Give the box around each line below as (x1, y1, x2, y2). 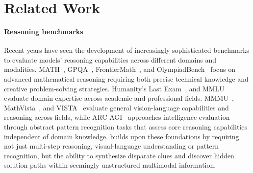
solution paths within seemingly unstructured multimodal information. (4, 160, 216, 170)
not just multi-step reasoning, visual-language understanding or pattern (4, 141, 219, 151)
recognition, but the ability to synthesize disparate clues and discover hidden (4, 150, 234, 160)
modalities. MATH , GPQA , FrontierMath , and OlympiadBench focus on (4, 64, 235, 74)
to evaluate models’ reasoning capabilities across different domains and (4, 54, 217, 65)
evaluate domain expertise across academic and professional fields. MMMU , (4, 93, 234, 103)
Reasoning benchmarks (4, 26, 83, 36)
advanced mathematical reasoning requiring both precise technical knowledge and (4, 73, 249, 84)
